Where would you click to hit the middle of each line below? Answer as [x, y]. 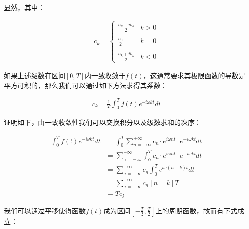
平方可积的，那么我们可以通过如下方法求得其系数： [86, 85]
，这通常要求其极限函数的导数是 [194, 75]
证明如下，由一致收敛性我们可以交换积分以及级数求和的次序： [103, 122]
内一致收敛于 [105, 75]
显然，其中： [24, 7]
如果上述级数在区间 [35, 75]
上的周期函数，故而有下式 [196, 210]
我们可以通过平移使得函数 [45, 210]
